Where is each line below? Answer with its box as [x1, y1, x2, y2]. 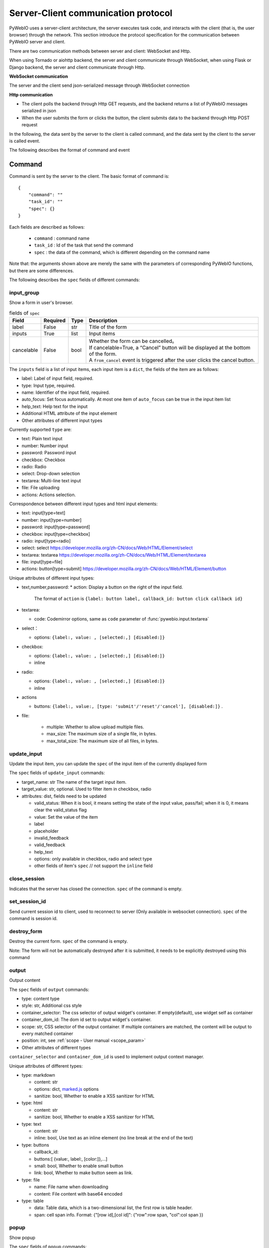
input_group [9, 289, 40, 296]
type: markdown [21, 1072, 55, 1078]
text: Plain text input [21, 436, 63, 442]
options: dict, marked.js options [34, 1086, 99, 1092]
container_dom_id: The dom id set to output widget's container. [21, 1016, 152, 1023]
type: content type [21, 996, 60, 1001]
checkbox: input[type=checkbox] [21, 531, 90, 537]
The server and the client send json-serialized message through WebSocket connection [9, 82, 190, 88]
